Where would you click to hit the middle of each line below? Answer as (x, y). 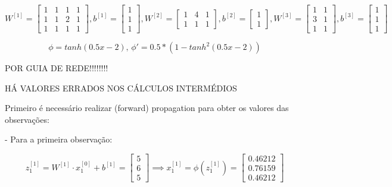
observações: (27, 119)
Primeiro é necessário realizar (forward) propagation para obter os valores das (147, 108)
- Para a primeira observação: (59, 139)
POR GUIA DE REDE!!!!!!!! (57, 68)
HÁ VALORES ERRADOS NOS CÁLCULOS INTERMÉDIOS (121, 88)
